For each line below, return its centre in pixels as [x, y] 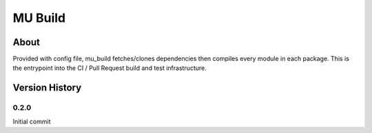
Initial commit [32, 121]
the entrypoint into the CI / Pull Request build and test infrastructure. [110, 68]
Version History [47, 88]
